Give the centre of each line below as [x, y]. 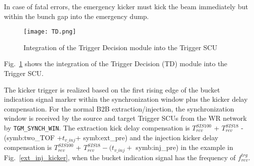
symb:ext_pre [104, 137]
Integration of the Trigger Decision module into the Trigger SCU [120, 47]
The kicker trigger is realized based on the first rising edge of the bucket [112, 89]
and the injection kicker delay [174, 137]
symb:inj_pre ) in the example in [185, 147]
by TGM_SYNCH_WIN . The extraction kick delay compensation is [97, 128]
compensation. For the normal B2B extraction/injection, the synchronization [119, 108]
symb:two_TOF [31, 137]
